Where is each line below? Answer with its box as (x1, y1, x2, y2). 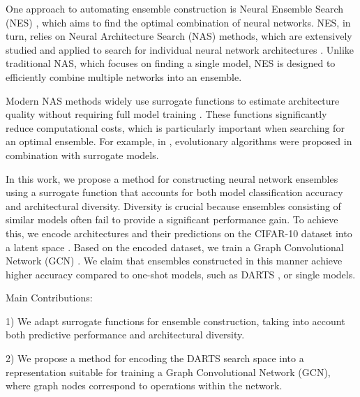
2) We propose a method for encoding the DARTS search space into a (6, 351, 304, 366)
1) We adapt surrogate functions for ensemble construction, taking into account (6, 313, 345, 328)
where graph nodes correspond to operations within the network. (6, 378, 283, 393)
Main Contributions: (6, 290, 93, 305)
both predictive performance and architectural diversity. (6, 327, 245, 342)
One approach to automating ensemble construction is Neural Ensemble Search (6, 1, 344, 15)
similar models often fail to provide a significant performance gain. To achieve (6, 212, 338, 227)
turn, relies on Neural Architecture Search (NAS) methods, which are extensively (6, 29, 352, 43)
